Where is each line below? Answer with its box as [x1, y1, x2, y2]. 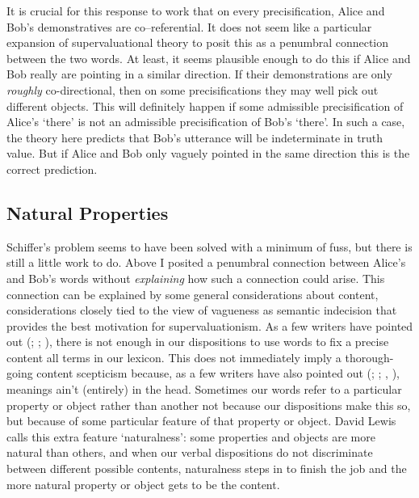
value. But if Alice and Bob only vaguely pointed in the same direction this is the [6, 145, 410, 162]
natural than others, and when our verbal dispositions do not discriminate [6, 444, 373, 461]
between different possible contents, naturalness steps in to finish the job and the [6, 460, 407, 477]
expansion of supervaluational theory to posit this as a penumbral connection [6, 34, 389, 51]
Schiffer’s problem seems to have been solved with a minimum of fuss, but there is [6, 238, 413, 255]
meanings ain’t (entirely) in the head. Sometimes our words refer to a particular [6, 381, 402, 398]
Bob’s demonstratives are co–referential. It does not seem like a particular [6, 18, 372, 35]
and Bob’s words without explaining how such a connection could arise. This [6, 269, 385, 286]
